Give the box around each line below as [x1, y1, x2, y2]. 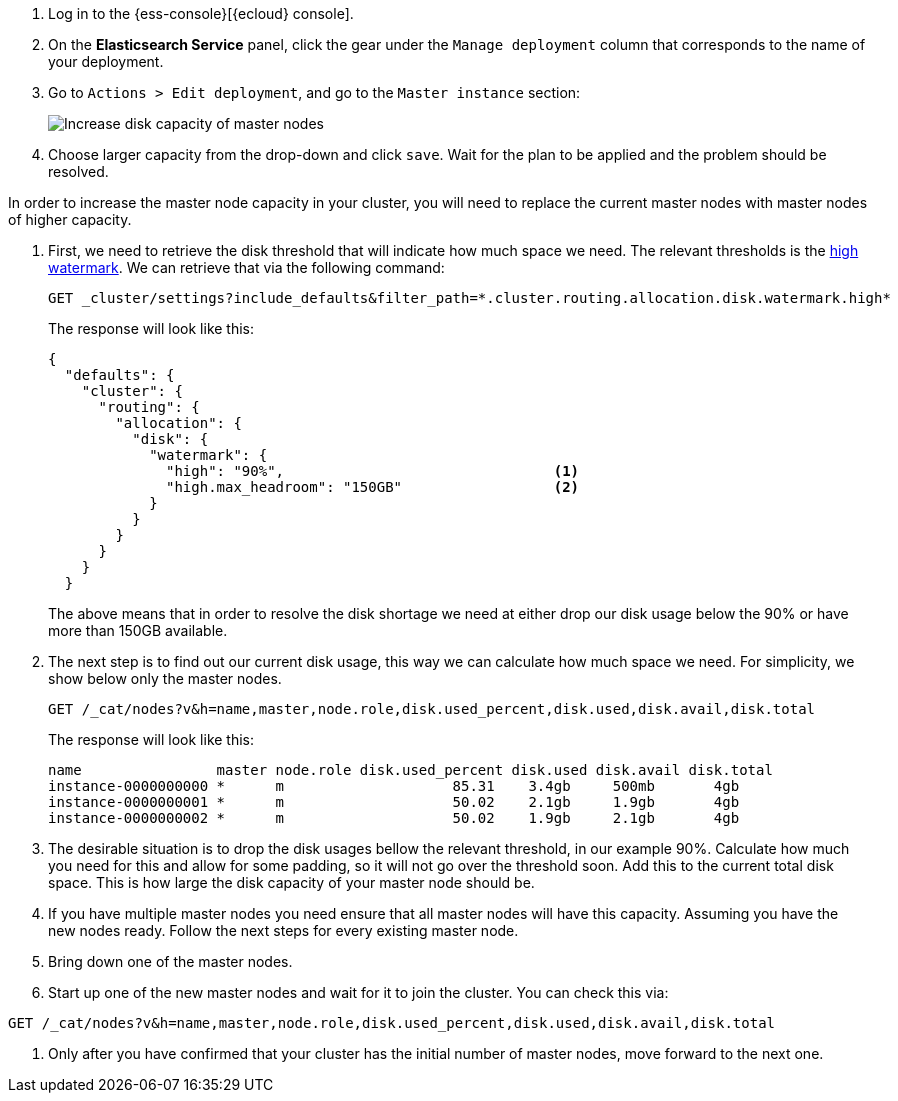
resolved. [48, 163, 109, 180]
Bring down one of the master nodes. [48, 953, 293, 970]
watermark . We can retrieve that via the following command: [48, 259, 445, 276]
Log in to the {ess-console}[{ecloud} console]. [48, 5, 354, 22]
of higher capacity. [8, 211, 132, 228]
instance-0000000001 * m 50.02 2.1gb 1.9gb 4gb [48, 794, 740, 810]
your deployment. [48, 53, 164, 70]
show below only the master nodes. [48, 670, 282, 687]
